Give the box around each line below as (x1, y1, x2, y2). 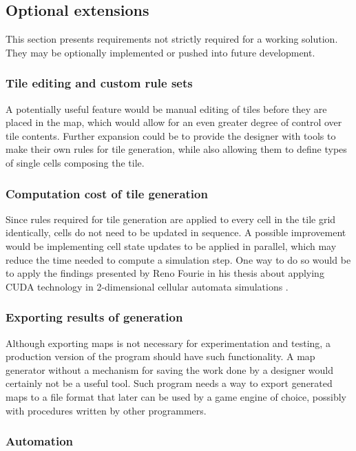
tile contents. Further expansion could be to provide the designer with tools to (6, 128, 336, 143)
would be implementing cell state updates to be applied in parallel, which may (6, 238, 337, 253)
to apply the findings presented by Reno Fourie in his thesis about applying (6, 266, 324, 280)
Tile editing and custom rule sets (6, 74, 193, 92)
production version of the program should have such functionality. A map (6, 349, 315, 364)
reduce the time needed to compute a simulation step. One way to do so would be (6, 252, 351, 266)
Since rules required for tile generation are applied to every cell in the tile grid (6, 211, 336, 226)
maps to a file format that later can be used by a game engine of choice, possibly (6, 389, 347, 403)
